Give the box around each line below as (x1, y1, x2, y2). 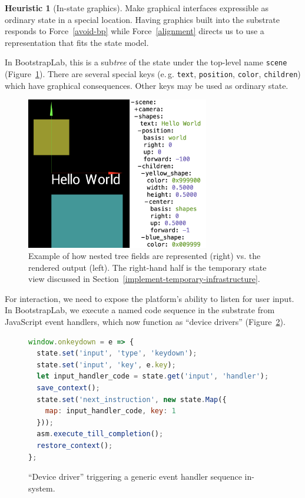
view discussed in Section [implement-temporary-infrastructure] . (28, 273, 260, 285)
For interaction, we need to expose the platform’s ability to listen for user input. (5, 292, 294, 304)
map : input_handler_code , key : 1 (45, 407, 176, 416)
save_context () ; (37, 384, 100, 393)
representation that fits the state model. (5, 36, 149, 48)
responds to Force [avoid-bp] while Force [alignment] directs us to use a (5, 25, 264, 37)
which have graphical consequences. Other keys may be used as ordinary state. (5, 79, 289, 91)
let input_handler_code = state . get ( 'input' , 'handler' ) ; (37, 372, 269, 381)
